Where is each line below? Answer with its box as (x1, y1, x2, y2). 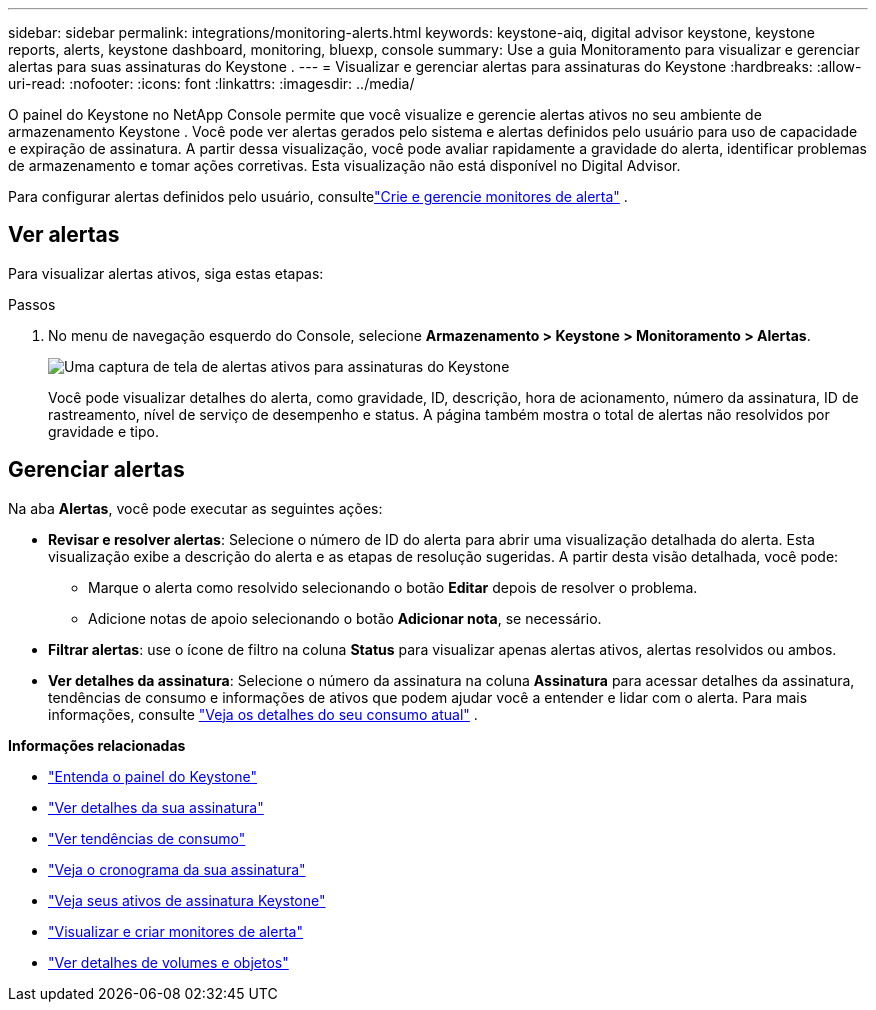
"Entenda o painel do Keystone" (48, 767, 258, 785)
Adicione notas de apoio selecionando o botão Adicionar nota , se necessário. (88, 609, 602, 627)
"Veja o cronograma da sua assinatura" (48, 860, 306, 878)
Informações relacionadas (8, 736, 186, 754)
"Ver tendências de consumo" (48, 829, 246, 847)
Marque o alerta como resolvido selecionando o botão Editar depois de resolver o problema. (88, 578, 698, 596)
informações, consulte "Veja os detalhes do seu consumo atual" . (48, 705, 478, 723)
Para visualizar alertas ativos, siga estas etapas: (8, 264, 324, 282)
